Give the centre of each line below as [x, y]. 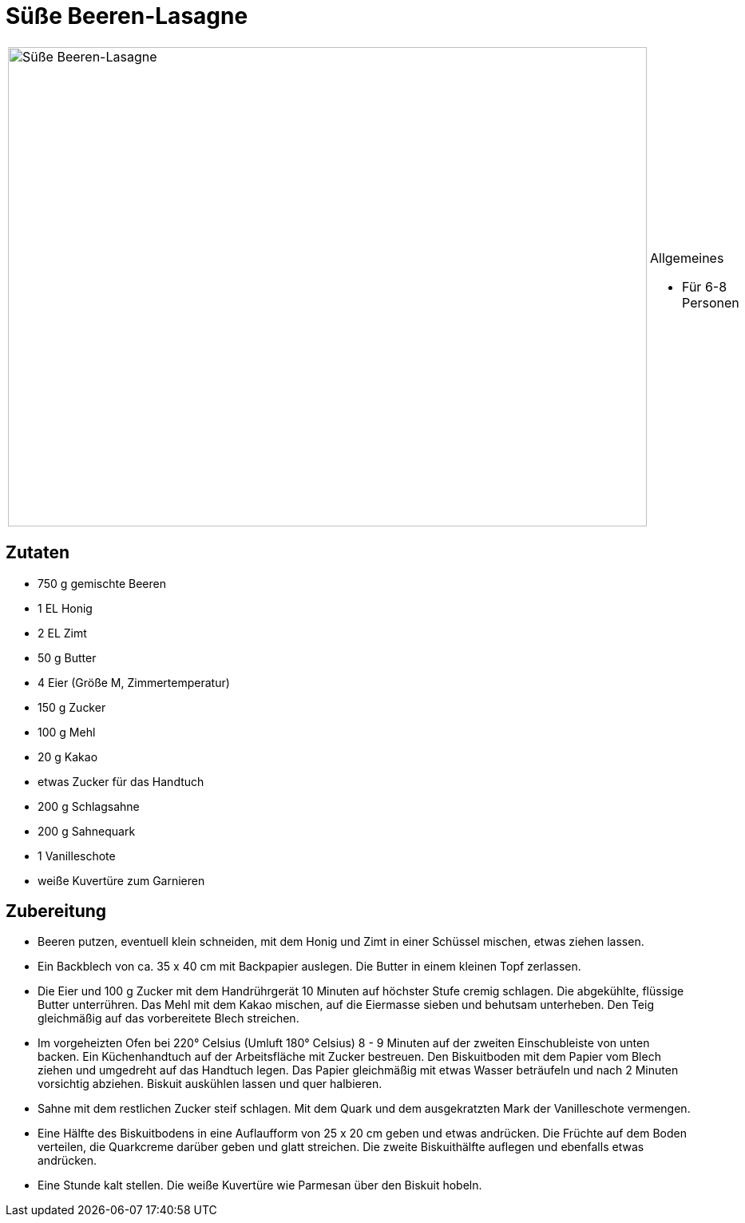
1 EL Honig [65, 608]
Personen [711, 302]
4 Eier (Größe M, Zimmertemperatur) [134, 682]
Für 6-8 [705, 286]
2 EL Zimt [62, 633]
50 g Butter [67, 657]
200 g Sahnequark [87, 831]
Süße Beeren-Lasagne [127, 16]
